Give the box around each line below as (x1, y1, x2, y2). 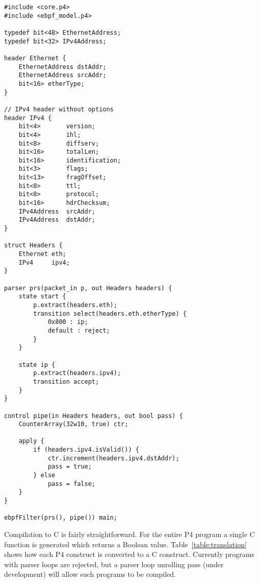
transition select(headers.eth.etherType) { (33, 310, 187, 317)
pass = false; (47, 480, 95, 487)
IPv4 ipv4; (18, 259, 70, 266)
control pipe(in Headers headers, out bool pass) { (4, 412, 183, 419)
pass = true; (47, 463, 92, 471)
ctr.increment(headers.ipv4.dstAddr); (47, 454, 179, 462)
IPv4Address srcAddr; (18, 207, 95, 215)
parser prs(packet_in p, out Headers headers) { (4, 284, 172, 292)
